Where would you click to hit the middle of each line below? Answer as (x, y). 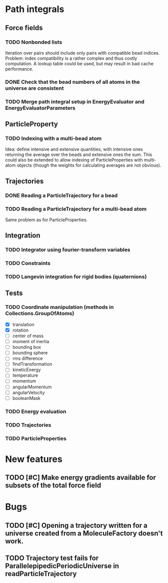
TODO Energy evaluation (36, 411)
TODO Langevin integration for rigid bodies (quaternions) (76, 277)
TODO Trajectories (28, 425)
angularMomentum (32, 387)
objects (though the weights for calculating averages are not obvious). (89, 165)
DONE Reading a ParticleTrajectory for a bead (61, 195)
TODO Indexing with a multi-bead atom (53, 138)
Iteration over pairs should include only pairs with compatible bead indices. (82, 53)
